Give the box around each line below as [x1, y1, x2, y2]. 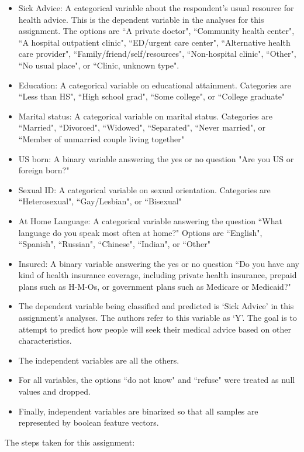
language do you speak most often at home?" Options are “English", [18, 226, 262, 238]
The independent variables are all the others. [18, 354, 179, 366]
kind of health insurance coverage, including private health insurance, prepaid [18, 269, 297, 281]
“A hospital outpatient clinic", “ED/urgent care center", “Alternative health [18, 36, 291, 48]
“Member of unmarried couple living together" [18, 132, 184, 145]
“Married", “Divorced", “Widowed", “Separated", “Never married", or [18, 121, 265, 133]
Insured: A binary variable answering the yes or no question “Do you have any [18, 257, 299, 269]
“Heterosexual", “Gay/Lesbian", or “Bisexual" [18, 195, 182, 207]
